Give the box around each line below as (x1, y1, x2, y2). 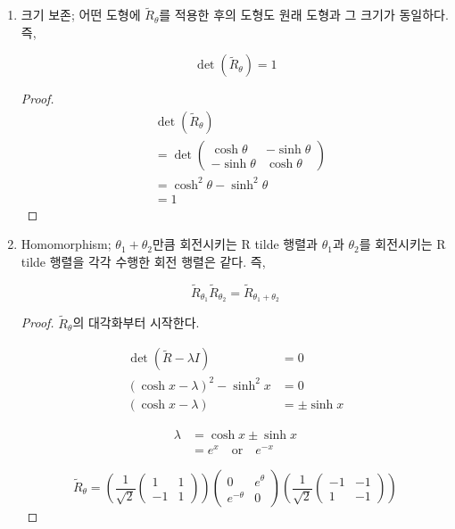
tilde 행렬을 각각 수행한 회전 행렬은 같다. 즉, (21, 252, 266, 270)
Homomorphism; (21, 235, 112, 253)
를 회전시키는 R (359, 235, 446, 253)
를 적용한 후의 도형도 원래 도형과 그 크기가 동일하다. (159, 5, 449, 24)
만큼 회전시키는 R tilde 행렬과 (152, 235, 318, 253)
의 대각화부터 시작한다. (72, 313, 200, 332)
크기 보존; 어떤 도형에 (21, 5, 141, 24)
